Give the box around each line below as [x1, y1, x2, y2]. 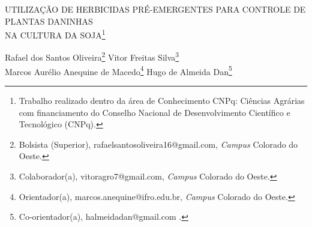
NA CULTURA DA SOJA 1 [5, 27, 106, 41]
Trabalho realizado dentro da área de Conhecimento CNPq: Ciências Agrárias [19, 94, 305, 106]
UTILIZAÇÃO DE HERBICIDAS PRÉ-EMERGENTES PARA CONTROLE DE [5, 3, 306, 15]
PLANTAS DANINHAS [5, 14, 93, 27]
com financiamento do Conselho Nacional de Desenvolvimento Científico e [19, 106, 290, 118]
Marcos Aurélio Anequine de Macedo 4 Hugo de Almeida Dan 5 [5, 63, 232, 77]
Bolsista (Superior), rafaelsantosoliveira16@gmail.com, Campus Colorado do [19, 138, 298, 150]
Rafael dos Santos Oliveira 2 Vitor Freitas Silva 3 [5, 49, 179, 64]
